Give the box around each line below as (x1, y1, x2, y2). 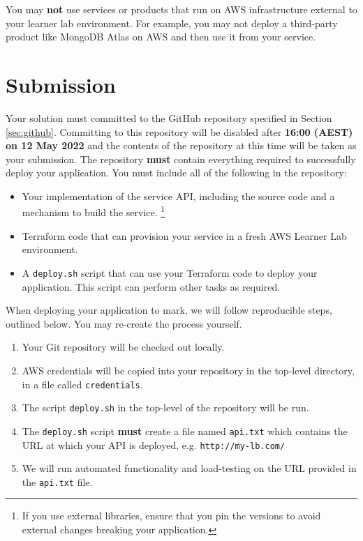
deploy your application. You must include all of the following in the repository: (6, 165, 347, 180)
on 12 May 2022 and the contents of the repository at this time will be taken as (6, 138, 357, 153)
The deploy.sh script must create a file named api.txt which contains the (22, 423, 348, 438)
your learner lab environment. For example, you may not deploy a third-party (6, 15, 338, 30)
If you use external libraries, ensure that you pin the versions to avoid (22, 508, 321, 523)
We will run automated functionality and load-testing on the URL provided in (22, 461, 357, 475)
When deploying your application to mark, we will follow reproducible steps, (6, 303, 332, 317)
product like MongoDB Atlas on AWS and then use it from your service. (6, 29, 316, 44)
